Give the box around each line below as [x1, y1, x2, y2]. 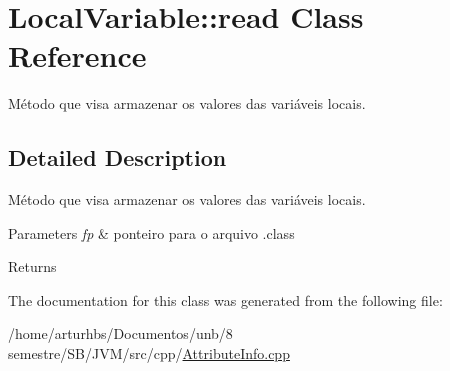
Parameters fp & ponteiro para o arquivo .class [8, 222, 295, 243]
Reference [8, 35, 147, 76]
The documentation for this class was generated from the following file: [8, 289, 443, 310]
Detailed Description [8, 142, 227, 173]
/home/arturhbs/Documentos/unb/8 [8, 323, 233, 344]
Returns [8, 256, 57, 277]
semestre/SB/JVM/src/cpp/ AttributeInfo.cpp [8, 343, 290, 364]
